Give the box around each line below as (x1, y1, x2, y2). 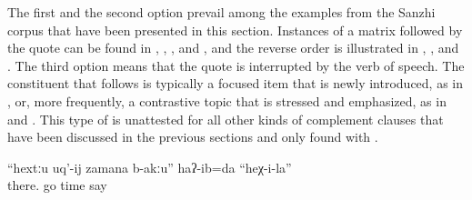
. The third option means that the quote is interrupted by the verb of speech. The (7, 55, 465, 75)
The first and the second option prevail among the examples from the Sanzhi (7, 3, 436, 21)
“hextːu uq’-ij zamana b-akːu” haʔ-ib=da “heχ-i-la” (7, 157, 292, 176)
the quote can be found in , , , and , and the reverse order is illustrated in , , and (7, 38, 459, 57)
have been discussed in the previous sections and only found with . (7, 127, 378, 146)
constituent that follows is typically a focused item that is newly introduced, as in (7, 74, 464, 93)
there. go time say (7, 175, 107, 195)
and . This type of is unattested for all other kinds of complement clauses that (7, 109, 444, 128)
